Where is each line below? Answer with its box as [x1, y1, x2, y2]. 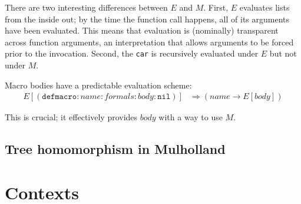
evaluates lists [239, 1, 290, 13]
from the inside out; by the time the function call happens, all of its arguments [5, 12, 290, 25]
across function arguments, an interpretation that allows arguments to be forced [5, 35, 294, 48]
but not [269, 47, 297, 60]
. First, [203, 1, 229, 13]
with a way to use [158, 111, 223, 123]
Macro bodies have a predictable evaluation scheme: [5, 78, 192, 91]
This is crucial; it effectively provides [5, 111, 138, 123]
